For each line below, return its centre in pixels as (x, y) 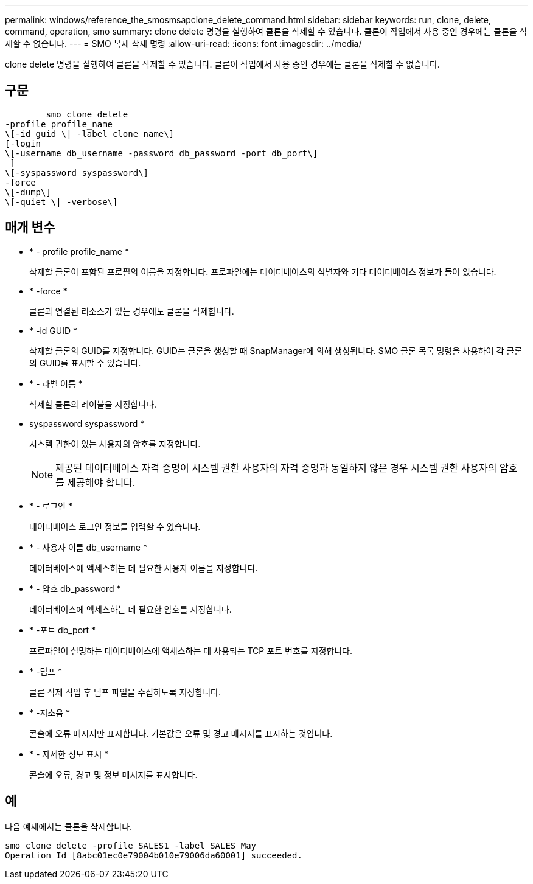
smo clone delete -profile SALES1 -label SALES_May (131, 845)
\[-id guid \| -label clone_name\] (90, 134)
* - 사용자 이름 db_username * (88, 547)
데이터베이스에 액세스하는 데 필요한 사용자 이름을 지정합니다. (144, 568)
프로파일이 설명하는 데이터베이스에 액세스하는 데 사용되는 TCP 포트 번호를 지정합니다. (191, 650)
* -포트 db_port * (63, 630)
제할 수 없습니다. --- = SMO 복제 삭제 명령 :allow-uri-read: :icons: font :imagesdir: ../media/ (183, 44)
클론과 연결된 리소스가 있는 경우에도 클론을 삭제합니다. (132, 311)
